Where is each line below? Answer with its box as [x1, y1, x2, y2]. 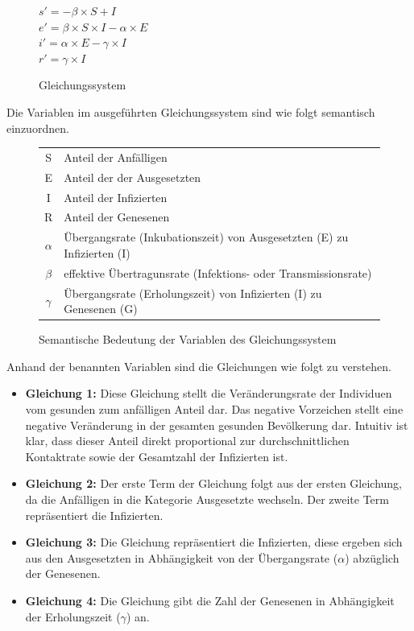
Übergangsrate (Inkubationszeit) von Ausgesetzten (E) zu [64, 229, 349, 245]
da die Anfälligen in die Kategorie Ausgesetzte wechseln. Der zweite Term [25, 491, 389, 507]
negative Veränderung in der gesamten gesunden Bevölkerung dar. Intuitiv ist [25, 416, 408, 433]
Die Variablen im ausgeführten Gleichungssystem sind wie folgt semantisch [6, 103, 375, 120]
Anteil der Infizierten [64, 188, 168, 205]
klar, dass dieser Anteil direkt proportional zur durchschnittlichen [25, 432, 350, 449]
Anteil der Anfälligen [64, 148, 168, 165]
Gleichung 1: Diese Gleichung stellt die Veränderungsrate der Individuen [25, 385, 392, 402]
